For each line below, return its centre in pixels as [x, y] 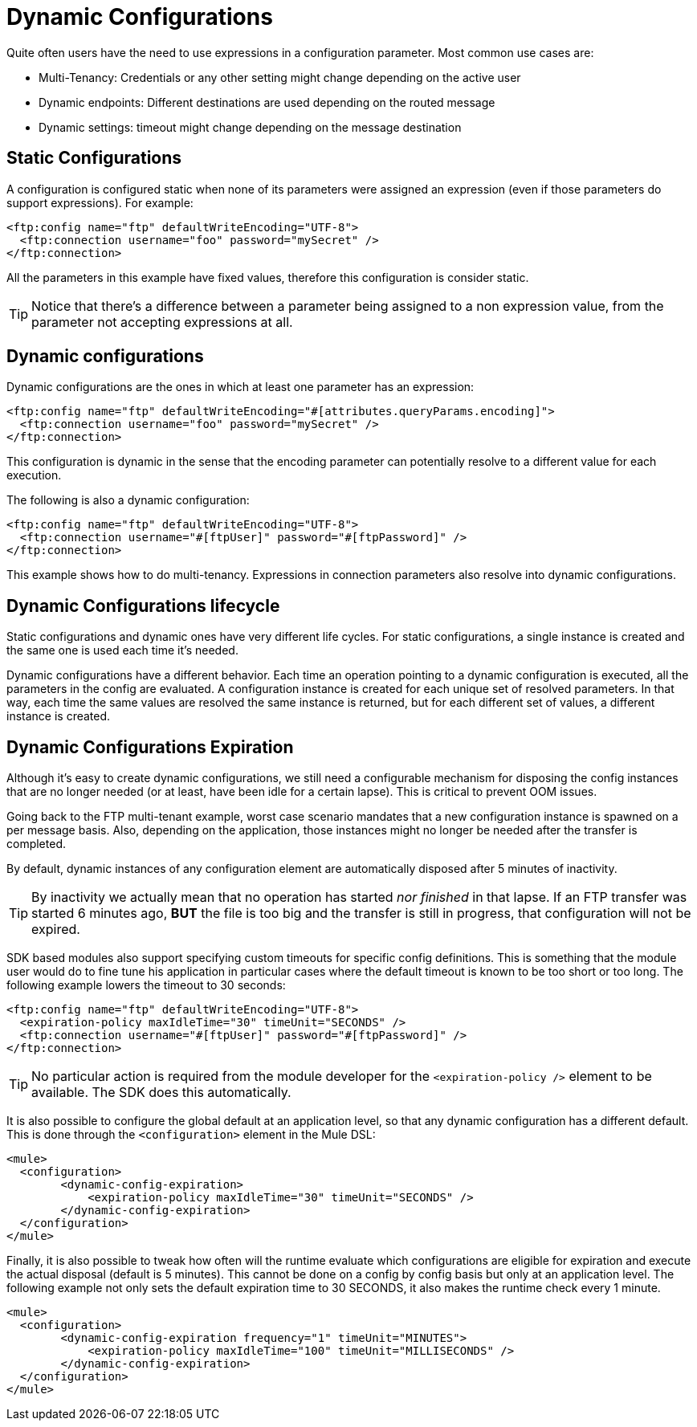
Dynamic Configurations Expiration [150, 747]
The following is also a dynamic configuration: [128, 500]
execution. [34, 475]
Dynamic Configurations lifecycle [143, 605]
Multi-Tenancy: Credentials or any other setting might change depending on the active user [280, 77]
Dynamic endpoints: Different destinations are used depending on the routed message [267, 102]
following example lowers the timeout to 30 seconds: [146, 985]
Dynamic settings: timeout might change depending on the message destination [250, 127]
